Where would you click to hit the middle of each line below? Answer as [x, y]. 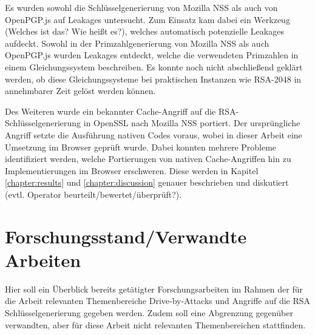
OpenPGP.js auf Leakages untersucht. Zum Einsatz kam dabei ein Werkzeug [147, 19]
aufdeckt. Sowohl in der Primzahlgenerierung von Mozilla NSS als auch [137, 43]
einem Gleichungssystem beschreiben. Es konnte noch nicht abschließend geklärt [154, 66]
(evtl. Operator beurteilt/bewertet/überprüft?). [93, 194]
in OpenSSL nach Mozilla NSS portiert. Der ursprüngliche [192, 123]
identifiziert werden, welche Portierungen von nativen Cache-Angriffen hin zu [148, 159]
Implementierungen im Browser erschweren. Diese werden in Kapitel [132, 170]
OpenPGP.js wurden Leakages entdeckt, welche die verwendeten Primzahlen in [152, 55]
